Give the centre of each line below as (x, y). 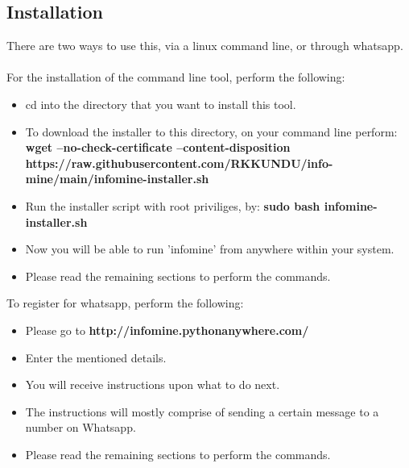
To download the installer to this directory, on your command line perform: (211, 131)
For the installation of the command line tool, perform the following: (176, 77)
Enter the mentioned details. (96, 357)
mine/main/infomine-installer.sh (117, 179)
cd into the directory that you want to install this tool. (161, 104)
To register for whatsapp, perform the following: (125, 303)
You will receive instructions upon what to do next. (153, 384)
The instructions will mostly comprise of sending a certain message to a (202, 411)
